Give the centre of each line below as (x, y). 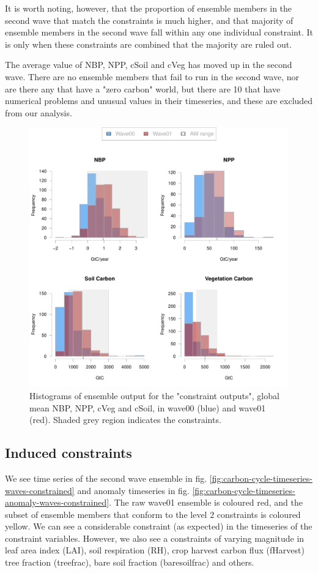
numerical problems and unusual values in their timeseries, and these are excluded (159, 101)
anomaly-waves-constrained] (57, 502)
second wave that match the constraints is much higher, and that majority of (149, 20)
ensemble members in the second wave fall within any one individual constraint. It (159, 32)
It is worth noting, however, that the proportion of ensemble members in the (149, 8)
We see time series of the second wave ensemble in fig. (106, 478)
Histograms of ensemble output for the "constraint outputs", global (154, 395)
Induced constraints (68, 453)
